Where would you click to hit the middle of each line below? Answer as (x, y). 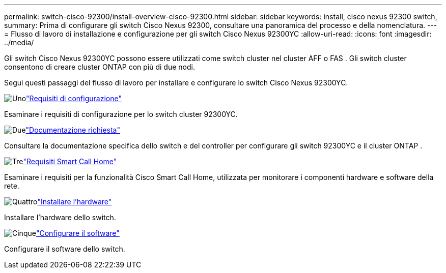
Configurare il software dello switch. (65, 249)
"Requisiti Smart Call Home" (70, 161)
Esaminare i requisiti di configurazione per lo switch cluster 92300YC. (121, 114)
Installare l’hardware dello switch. (60, 217)
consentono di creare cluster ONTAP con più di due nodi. (100, 67)
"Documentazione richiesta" (73, 130)
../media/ (19, 42)
